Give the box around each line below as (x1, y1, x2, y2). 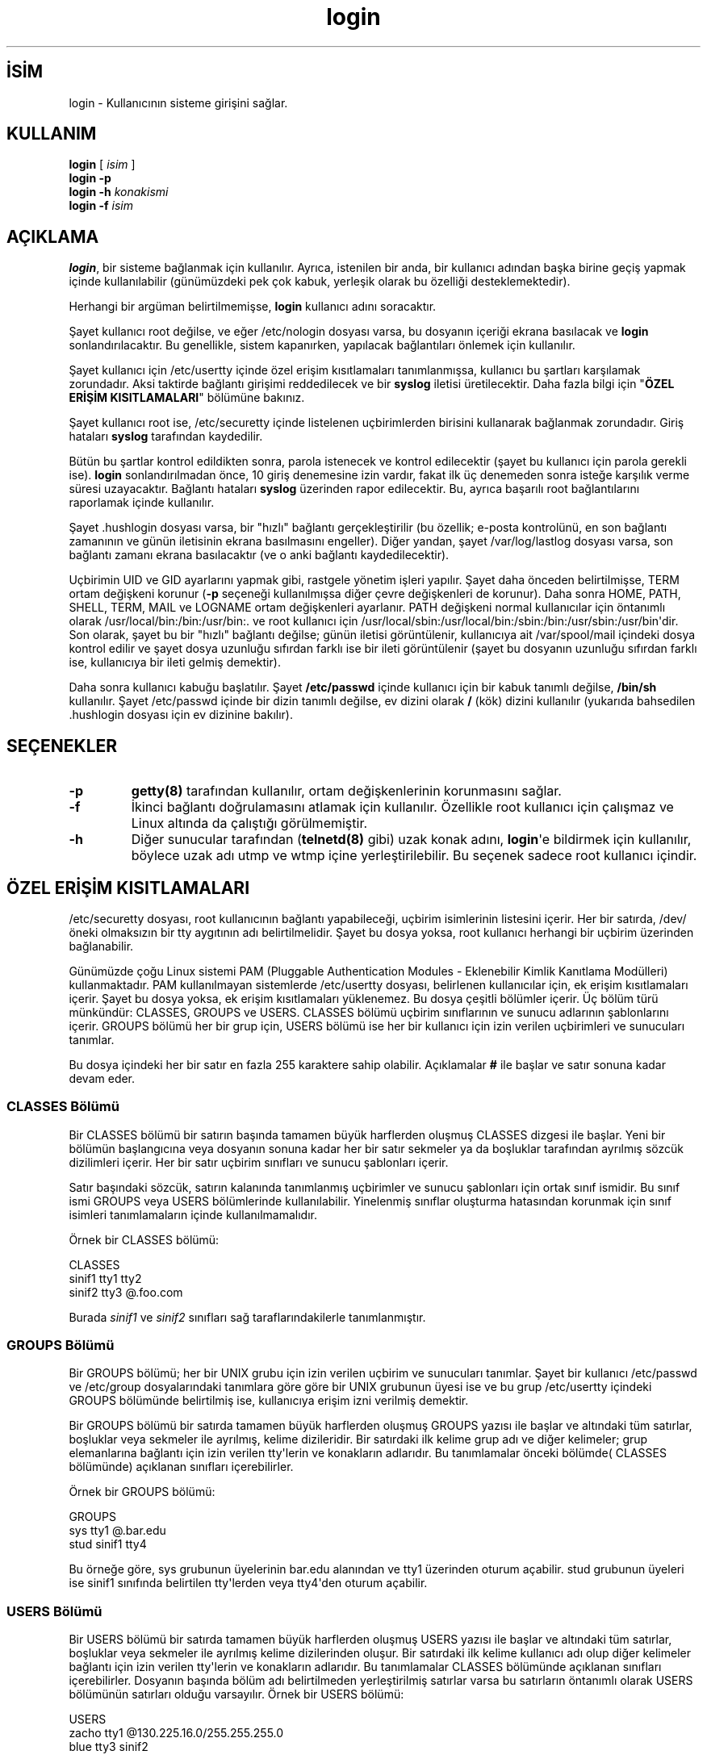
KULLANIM (6, 123, 97, 144)
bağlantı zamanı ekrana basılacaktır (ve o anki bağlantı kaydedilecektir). (69, 548, 450, 562)
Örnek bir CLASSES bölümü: (69, 1232, 220, 1247)
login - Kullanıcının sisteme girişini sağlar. (69, 95, 288, 110)
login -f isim (69, 198, 133, 213)
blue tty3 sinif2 (69, 1740, 149, 1754)
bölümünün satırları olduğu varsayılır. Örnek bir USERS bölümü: (69, 1687, 404, 1702)
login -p (69, 171, 111, 186)
